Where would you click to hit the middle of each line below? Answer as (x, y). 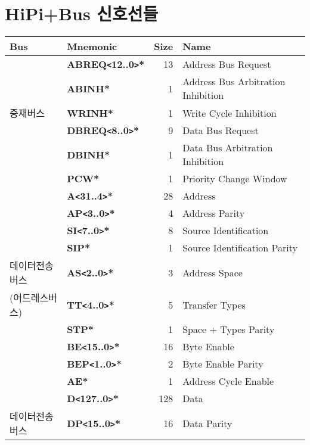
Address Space (213, 272)
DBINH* (89, 154)
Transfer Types (214, 304)
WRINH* (90, 113)
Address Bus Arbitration (234, 82)
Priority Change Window (235, 179)
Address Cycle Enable (228, 381)
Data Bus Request (221, 130)
